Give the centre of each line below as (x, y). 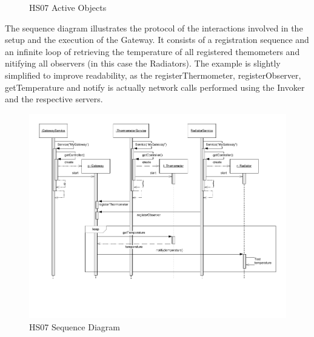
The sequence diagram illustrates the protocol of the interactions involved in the (154, 28)
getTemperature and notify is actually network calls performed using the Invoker (155, 87)
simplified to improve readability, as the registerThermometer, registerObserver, (153, 75)
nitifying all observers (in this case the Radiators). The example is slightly (143, 63)
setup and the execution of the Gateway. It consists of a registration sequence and (157, 40)
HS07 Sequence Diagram (75, 326)
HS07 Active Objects (68, 7)
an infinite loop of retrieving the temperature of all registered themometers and (152, 51)
